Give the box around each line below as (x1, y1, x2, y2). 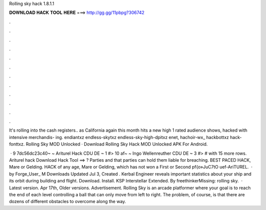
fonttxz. (9, 141, 25, 147)
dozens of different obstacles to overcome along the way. (9, 199, 127, 205)
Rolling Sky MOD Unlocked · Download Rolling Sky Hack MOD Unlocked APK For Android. (25, 141, 208, 147)
